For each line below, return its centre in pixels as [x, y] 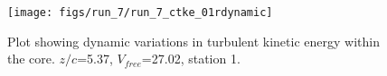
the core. [31, 59]
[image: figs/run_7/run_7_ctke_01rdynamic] [140, 13]
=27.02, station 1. [191, 59]
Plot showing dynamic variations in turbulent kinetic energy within [193, 41]
